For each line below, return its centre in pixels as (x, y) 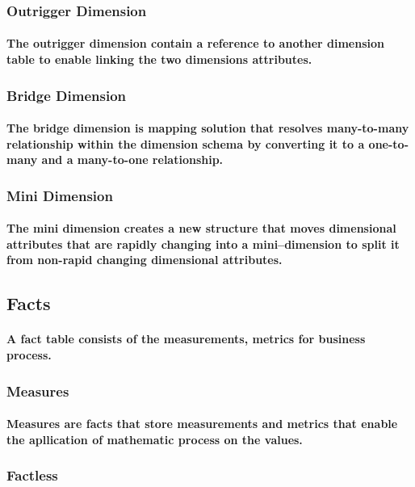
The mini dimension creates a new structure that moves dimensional (201, 228)
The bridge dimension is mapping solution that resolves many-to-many (208, 128)
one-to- (388, 143)
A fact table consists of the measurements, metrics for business (186, 339)
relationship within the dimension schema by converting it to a (186, 143)
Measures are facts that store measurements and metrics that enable (202, 424)
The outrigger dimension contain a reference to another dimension (195, 43)
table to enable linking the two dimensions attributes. (159, 59)
